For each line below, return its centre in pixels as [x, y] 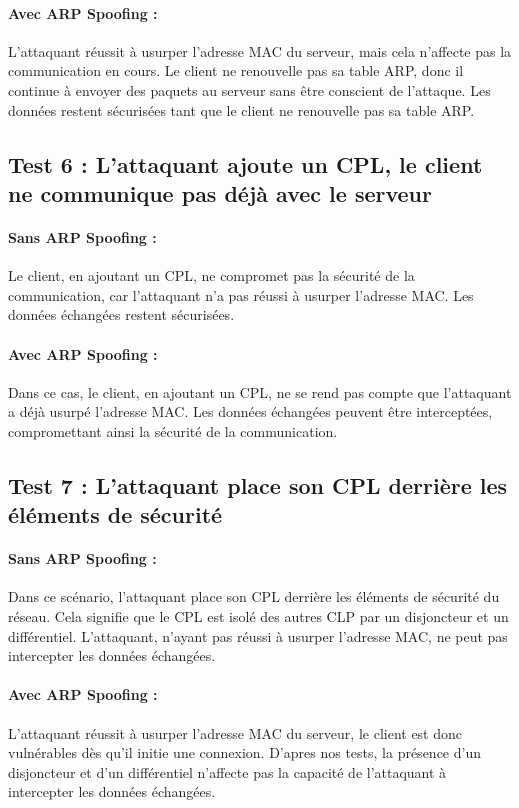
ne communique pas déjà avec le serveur [220, 192]
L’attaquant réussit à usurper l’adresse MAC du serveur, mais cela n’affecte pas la [260, 50]
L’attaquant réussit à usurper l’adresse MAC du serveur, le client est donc [235, 732]
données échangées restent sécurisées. [121, 314]
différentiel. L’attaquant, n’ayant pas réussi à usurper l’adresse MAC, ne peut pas [258, 635]
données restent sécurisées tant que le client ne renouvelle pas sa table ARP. [241, 109]
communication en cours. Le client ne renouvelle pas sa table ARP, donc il [236, 70]
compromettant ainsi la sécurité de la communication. [173, 430]
